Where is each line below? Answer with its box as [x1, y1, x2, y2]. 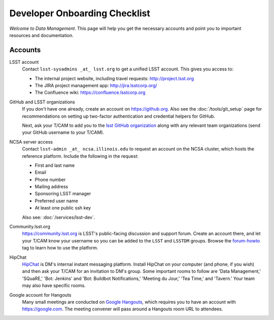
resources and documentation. [9, 32, 74, 38]
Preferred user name [35, 198, 78, 204]
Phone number [35, 176, 66, 183]
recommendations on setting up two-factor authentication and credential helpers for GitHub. [22, 113, 216, 119]
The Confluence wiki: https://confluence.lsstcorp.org [35, 89, 146, 96]
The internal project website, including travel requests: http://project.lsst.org [35, 75, 194, 81]
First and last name [35, 162, 75, 168]
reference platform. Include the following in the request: [22, 153, 139, 159]
